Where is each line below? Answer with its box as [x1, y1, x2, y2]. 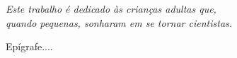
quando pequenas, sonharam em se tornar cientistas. [6, 15, 233, 30]
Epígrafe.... [6, 39, 53, 54]
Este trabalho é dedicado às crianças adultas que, [6, 1, 216, 16]
